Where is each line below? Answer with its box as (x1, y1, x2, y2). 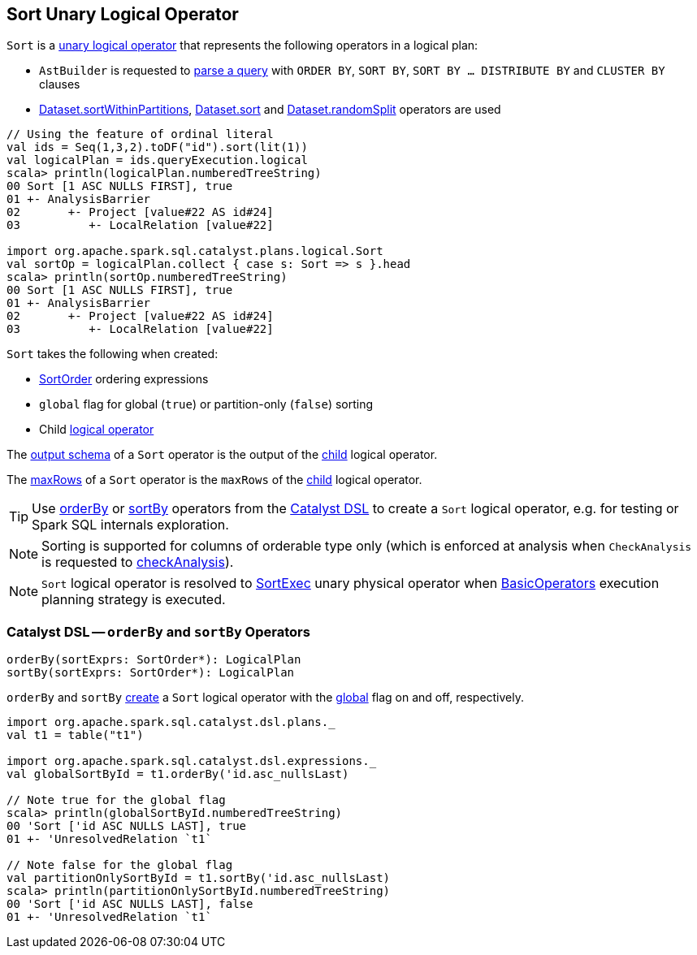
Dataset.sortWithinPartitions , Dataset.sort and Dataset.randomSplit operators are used (39, 102, 501, 117)
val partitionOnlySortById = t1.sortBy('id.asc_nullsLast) (6, 871, 391, 885)
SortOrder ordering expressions (39, 372, 209, 387)
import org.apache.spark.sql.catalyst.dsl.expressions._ (6, 754, 377, 768)
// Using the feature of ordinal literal (6, 127, 274, 141)
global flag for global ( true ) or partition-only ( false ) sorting (39, 397, 374, 412)
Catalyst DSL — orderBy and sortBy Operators (6, 623, 310, 640)
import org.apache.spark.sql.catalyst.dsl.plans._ (6, 715, 336, 729)
